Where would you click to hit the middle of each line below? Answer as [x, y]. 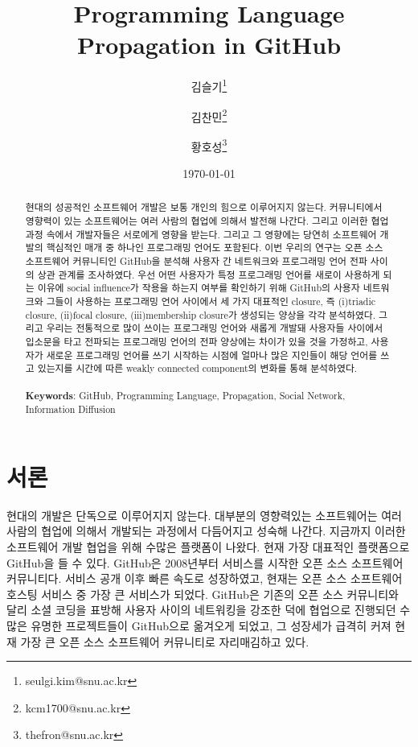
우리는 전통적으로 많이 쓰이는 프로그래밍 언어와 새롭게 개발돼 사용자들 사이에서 [215, 328]
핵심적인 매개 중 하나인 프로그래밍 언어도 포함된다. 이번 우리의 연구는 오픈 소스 [215, 248]
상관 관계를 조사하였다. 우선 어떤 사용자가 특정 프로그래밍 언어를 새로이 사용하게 [209, 274]
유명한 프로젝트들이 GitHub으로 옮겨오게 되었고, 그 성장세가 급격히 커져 [211, 626]
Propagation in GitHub [209, 45]
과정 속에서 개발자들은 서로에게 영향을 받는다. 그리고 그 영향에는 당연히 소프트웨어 [201, 234]
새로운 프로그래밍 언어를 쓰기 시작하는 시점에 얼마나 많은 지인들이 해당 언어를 [212, 355]
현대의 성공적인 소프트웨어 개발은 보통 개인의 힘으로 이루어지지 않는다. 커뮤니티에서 [204, 207]
